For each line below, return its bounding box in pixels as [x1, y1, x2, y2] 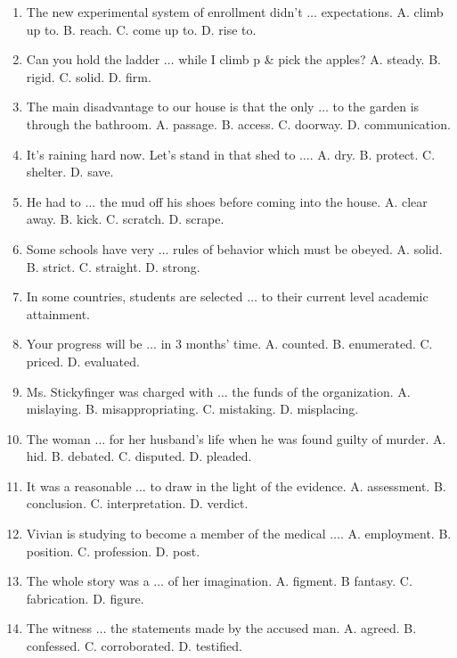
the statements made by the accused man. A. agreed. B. [110, 619, 417, 637]
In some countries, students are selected [26, 287, 243, 306]
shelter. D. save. [26, 162, 114, 181]
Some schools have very [26, 239, 155, 258]
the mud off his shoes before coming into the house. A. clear [99, 192, 428, 210]
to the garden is [332, 97, 420, 116]
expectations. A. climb [321, 3, 444, 21]
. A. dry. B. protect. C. [309, 144, 436, 163]
